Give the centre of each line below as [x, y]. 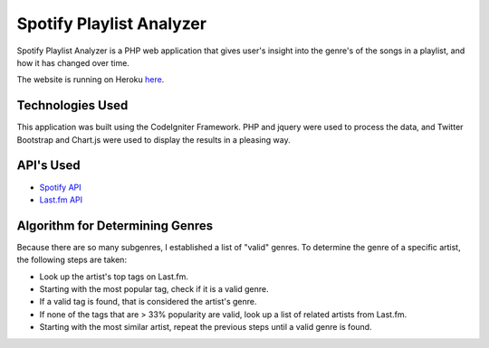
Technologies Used [72, 105]
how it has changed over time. [73, 62]
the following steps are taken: [72, 260]
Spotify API [60, 187]
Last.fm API [61, 200]
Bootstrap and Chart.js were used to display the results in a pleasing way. [153, 139]
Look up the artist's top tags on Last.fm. [114, 277]
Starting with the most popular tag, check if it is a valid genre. [154, 289]
